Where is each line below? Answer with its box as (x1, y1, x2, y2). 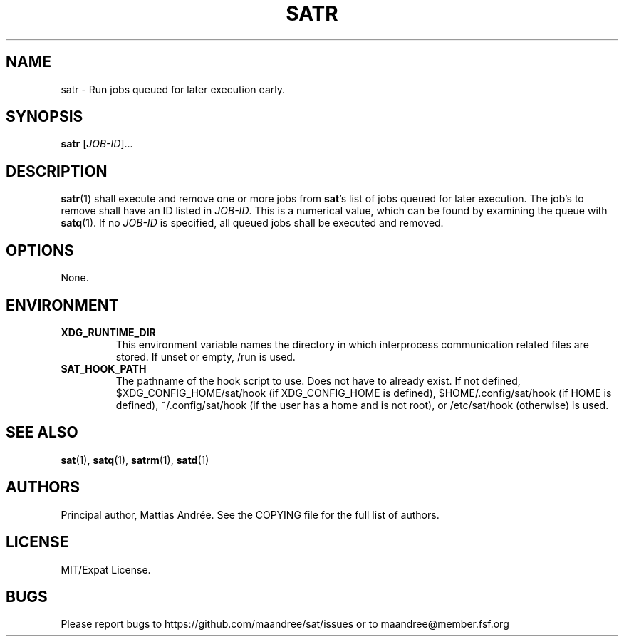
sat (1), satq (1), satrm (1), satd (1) (61, 453, 209, 466)
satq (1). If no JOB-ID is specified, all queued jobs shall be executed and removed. (61, 217, 444, 229)
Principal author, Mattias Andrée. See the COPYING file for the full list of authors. (61, 508, 440, 521)
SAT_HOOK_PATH (61, 362, 147, 375)
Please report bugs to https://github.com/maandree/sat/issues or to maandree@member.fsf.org (61, 618, 509, 631)
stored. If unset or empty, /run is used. (115, 350, 296, 363)
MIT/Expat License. (61, 563, 151, 576)
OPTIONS (6, 241, 74, 259)
